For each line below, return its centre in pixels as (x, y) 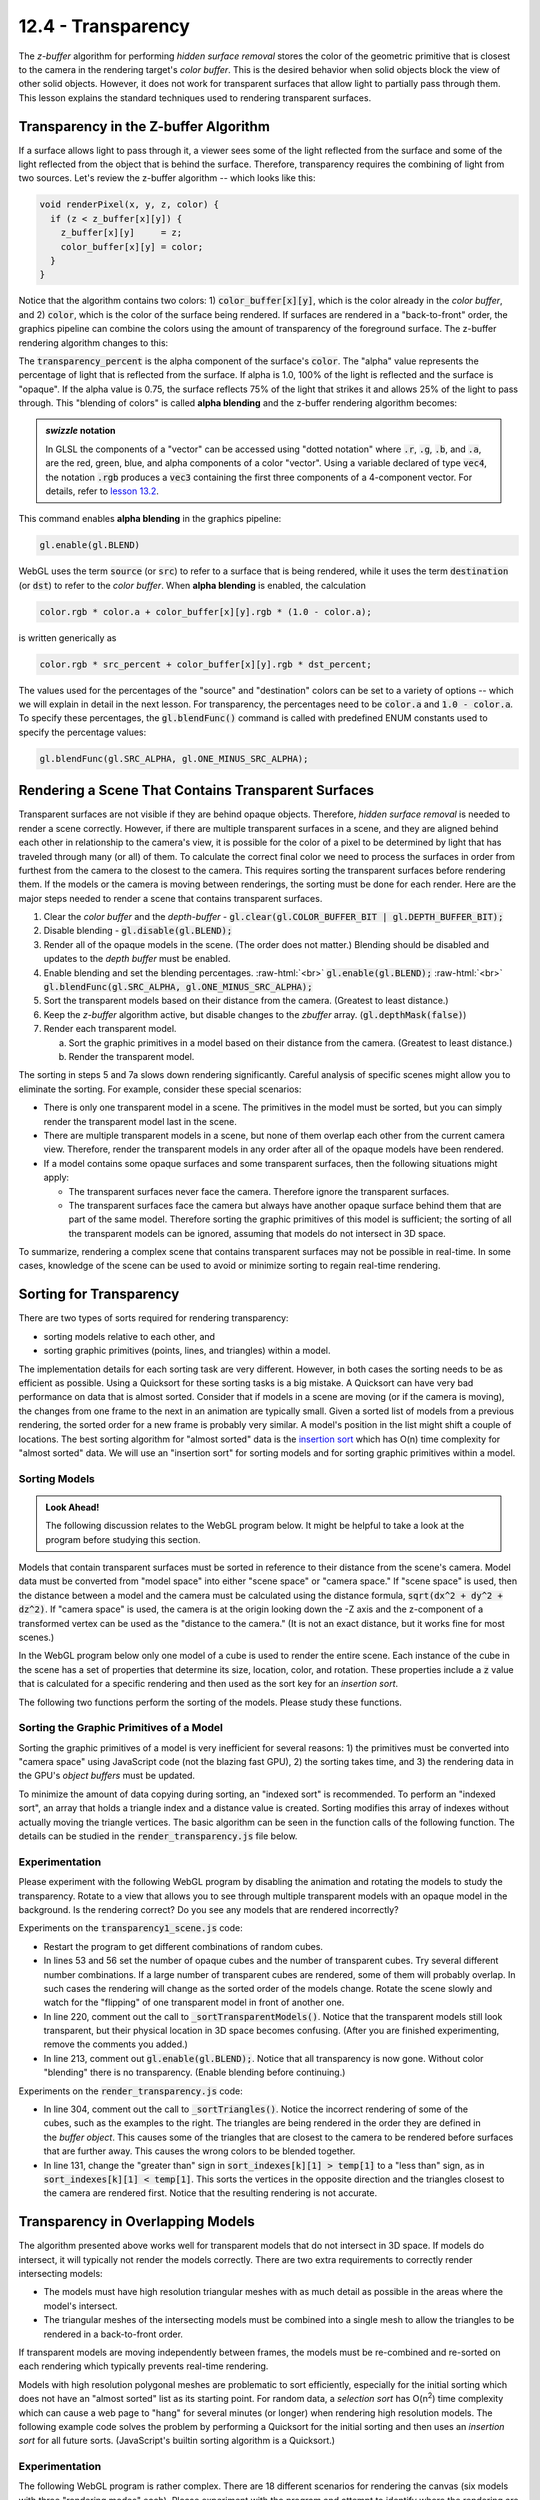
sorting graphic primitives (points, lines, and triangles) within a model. (187, 1351)
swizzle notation (80, 431)
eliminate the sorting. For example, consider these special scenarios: (160, 1089)
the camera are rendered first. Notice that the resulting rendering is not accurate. (210, 2193)
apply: (56, 1177)
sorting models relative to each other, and (129, 1336)
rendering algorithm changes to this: (93, 342)
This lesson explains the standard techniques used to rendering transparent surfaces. (195, 97)
